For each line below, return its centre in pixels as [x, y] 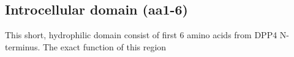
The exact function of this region [104, 46]
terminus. [23, 46]
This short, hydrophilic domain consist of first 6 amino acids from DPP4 [141, 35]
